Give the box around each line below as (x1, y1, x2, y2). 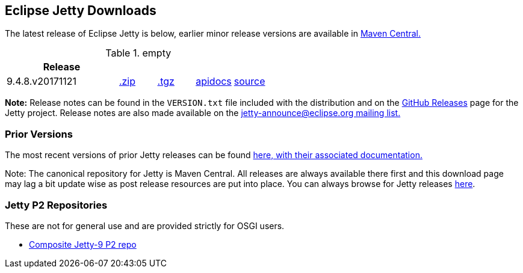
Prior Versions (5, 127, 73, 140)
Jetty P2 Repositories (5, 198, 108, 211)
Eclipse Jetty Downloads (5, 3, 156, 18)
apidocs (196, 75, 232, 88)
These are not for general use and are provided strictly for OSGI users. (5, 220, 285, 231)
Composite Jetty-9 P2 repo (29, 239, 137, 250)
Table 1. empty (105, 47, 172, 60)
